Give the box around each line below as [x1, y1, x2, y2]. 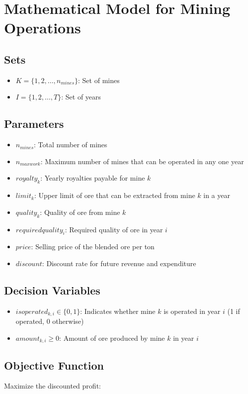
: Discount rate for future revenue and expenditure [42, 258, 196, 268]
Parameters [4, 116, 64, 131]
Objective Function [4, 357, 104, 373]
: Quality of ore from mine [40, 206, 120, 217]
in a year [203, 190, 230, 200]
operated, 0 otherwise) [15, 316, 84, 326]
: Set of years [61, 92, 101, 102]
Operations [4, 17, 81, 38]
